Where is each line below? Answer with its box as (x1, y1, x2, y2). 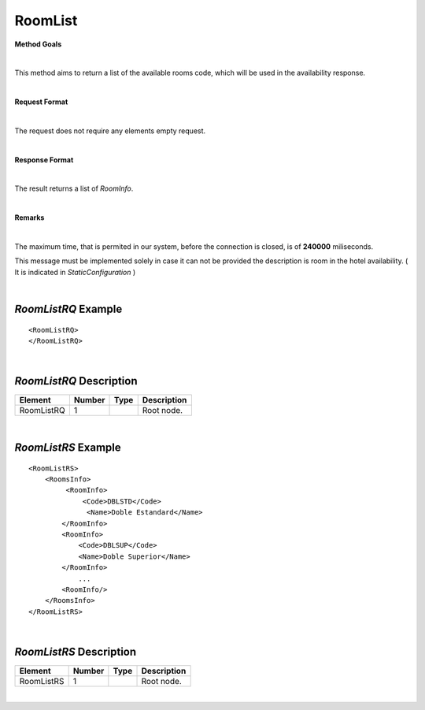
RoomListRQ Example (14, 303, 123, 315)
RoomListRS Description (14, 645, 137, 658)
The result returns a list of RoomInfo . (14, 184, 134, 193)
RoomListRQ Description (14, 374, 138, 388)
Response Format (14, 154, 74, 165)
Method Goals (14, 39, 62, 49)
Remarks (14, 213, 45, 222)
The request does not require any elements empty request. (14, 126, 206, 136)
